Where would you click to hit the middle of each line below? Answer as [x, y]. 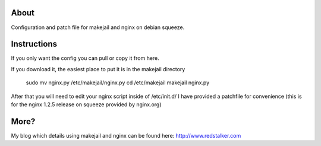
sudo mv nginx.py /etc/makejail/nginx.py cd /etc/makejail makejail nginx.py [118, 82]
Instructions [34, 44]
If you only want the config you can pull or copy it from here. [85, 58]
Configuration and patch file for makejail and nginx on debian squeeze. [98, 27]
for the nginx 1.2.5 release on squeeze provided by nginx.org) [86, 104]
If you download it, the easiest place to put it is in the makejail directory [98, 69]
